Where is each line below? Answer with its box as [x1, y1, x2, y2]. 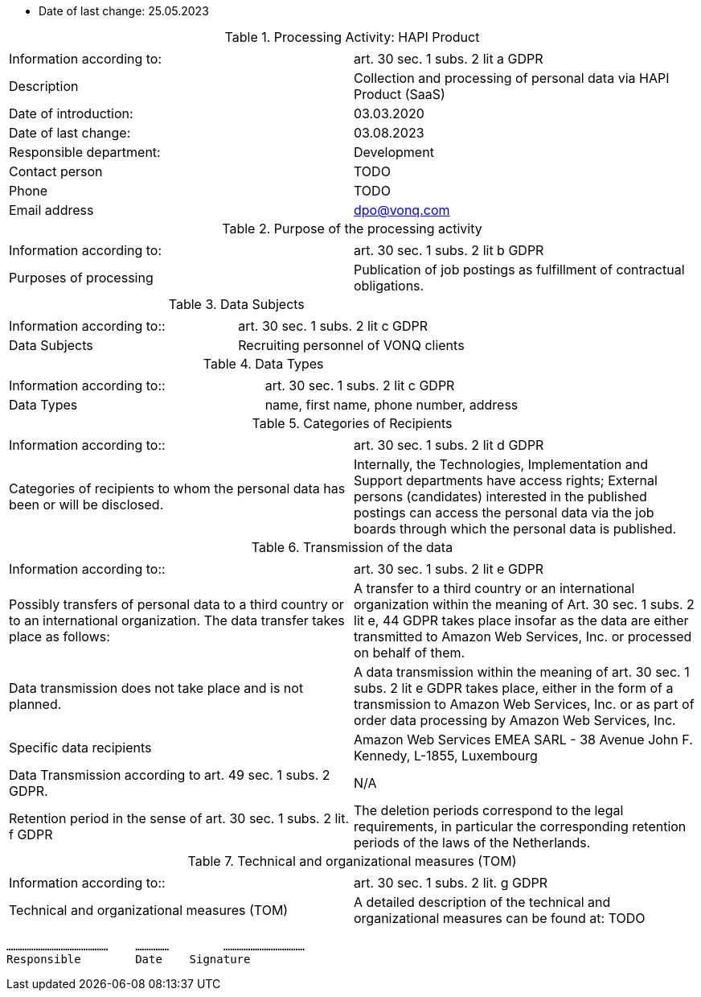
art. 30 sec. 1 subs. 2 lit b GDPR [354, 242, 544, 258]
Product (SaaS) [354, 86, 445, 102]
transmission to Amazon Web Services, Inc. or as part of [354, 696, 695, 712]
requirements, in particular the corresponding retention [354, 818, 687, 834]
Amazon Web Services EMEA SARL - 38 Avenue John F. [354, 731, 693, 748]
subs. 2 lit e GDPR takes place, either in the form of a [354, 680, 674, 696]
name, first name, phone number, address [264, 397, 519, 413]
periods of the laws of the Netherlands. [354, 834, 591, 851]
